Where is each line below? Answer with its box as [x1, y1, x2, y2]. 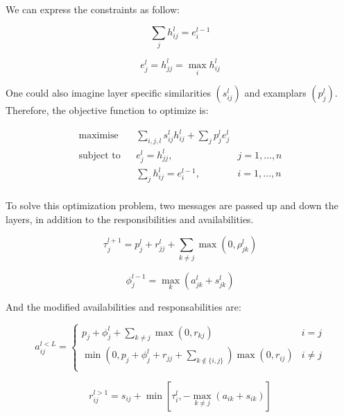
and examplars [244, 85, 307, 100]
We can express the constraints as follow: [6, 2, 180, 16]
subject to [78, 150, 121, 161]
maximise [78, 131, 119, 141]
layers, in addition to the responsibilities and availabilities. [6, 211, 254, 226]
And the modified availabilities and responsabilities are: [6, 299, 241, 313]
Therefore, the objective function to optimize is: [6, 103, 209, 117]
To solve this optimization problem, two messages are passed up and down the [6, 198, 338, 213]
